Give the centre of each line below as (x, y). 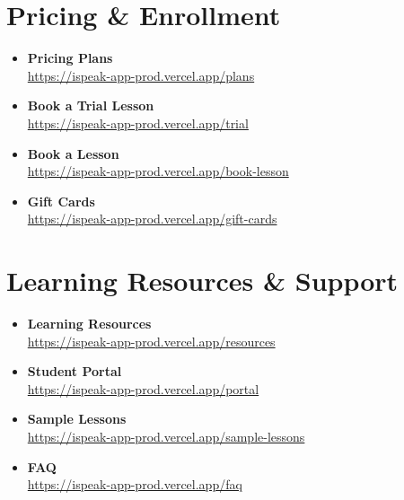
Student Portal (75, 371)
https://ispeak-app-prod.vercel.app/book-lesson (158, 171)
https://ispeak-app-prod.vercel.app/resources (151, 341)
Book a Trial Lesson (91, 105)
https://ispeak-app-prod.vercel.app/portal (143, 388)
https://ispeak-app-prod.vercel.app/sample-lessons (166, 436)
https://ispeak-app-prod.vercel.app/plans (141, 75)
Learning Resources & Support (202, 281)
